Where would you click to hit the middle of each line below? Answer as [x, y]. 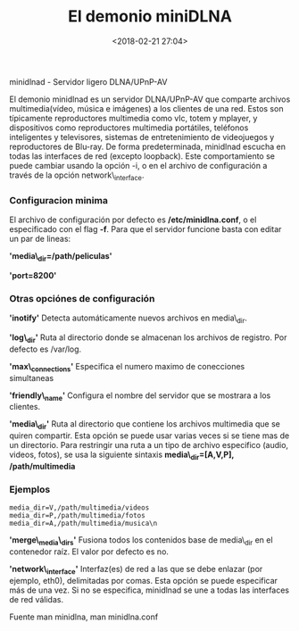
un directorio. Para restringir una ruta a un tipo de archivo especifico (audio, [149, 445]
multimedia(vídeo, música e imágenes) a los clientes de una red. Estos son [146, 108]
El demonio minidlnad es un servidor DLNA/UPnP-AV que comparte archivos [150, 99]
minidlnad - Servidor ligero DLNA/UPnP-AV [88, 81]
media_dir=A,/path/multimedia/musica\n [83, 524]
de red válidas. [37, 599]
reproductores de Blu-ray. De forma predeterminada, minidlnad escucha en [147, 146]
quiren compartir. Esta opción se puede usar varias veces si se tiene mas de [149, 436]
